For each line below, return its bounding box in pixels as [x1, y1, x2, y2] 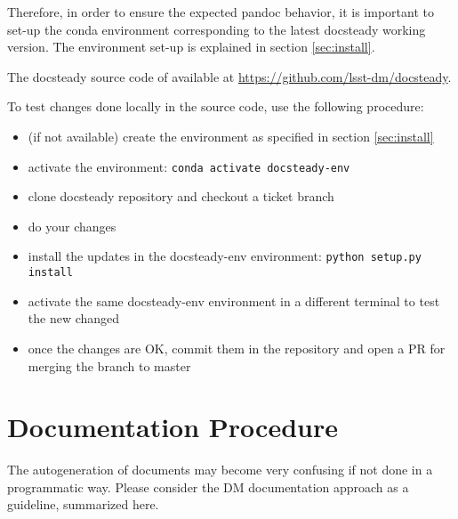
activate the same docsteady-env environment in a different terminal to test [28, 291, 440, 310]
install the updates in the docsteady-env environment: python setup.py [28, 247, 422, 265]
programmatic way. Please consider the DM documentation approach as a [7, 477, 409, 496]
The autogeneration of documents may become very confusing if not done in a [7, 460, 433, 479]
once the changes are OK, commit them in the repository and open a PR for [28, 338, 446, 357]
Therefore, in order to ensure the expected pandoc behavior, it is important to [7, 3, 434, 20]
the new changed [28, 309, 120, 328]
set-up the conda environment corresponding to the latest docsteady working [7, 20, 426, 38]
